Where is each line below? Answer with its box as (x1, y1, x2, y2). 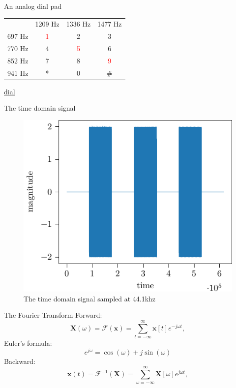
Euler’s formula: (4, 338, 52, 348)
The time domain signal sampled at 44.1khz (24, 293, 156, 303)
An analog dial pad (4, 1, 62, 11)
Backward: (4, 356, 36, 366)
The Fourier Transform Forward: (4, 310, 102, 320)
